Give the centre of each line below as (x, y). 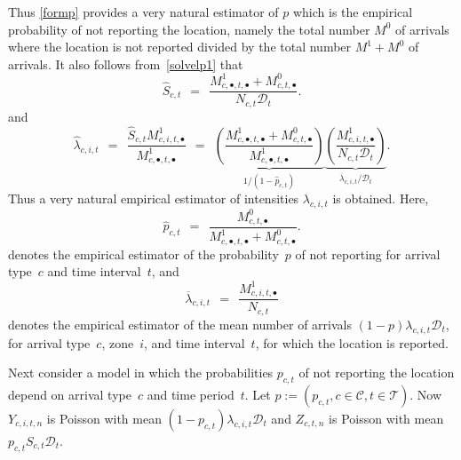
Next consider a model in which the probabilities (141, 373)
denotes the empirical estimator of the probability (143, 254)
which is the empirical (353, 12)
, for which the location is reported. (352, 342)
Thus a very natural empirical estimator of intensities (154, 198)
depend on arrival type (70, 394)
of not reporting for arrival (368, 254)
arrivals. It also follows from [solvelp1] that (126, 63)
